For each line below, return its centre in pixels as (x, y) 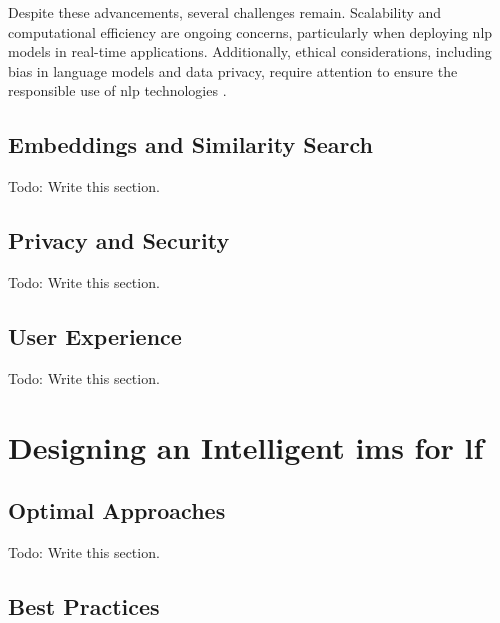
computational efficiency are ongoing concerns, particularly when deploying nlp (250, 31)
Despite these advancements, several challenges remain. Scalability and (225, 12)
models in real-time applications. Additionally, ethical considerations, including (250, 51)
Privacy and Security (119, 240)
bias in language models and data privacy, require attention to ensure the (233, 70)
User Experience (95, 335)
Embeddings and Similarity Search (190, 144)
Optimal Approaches (117, 510)
